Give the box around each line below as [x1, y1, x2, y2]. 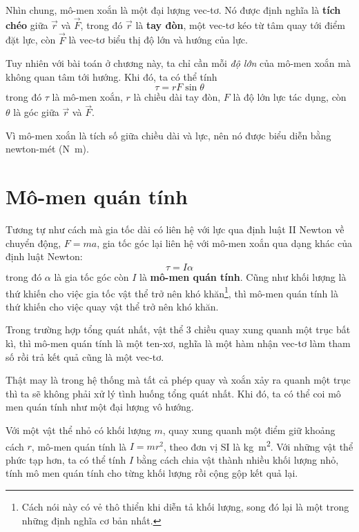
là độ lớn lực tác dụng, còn [233, 90, 347, 104]
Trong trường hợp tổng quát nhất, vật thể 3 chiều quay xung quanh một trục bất [6, 322, 351, 337]
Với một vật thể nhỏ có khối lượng [6, 422, 151, 437]
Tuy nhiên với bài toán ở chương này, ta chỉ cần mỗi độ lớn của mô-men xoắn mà [6, 56, 351, 70]
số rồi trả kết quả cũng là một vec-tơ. [6, 349, 164, 364]
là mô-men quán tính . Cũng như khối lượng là [139, 269, 347, 284]
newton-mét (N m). [6, 141, 89, 156]
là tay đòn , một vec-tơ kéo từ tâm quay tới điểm [135, 17, 345, 32]
